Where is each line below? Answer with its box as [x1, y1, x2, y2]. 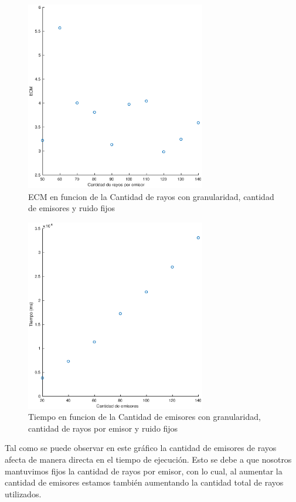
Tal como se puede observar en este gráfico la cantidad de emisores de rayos [5, 442, 277, 454]
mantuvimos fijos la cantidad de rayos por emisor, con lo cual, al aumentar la [5, 464, 283, 477]
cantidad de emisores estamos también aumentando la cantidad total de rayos [5, 476, 284, 489]
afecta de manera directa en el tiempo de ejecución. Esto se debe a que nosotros [5, 453, 292, 466]
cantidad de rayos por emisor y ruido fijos [28, 422, 178, 434]
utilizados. [5, 487, 42, 500]
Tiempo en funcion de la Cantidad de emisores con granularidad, [28, 411, 261, 423]
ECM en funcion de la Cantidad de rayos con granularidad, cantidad [28, 190, 274, 202]
